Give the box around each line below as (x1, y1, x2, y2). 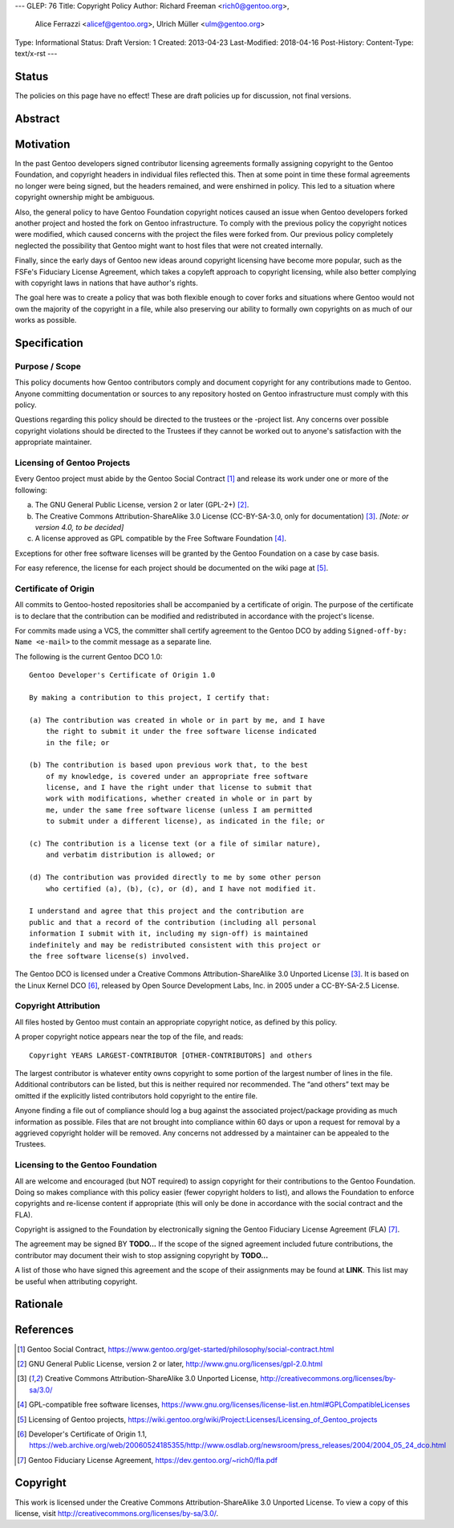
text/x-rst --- (14, 49, 58, 59)
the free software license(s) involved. (29, 951, 190, 960)
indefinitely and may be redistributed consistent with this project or (29, 940, 321, 949)
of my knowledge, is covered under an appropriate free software (45, 772, 309, 780)
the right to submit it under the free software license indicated (45, 727, 317, 736)
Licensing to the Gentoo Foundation (14, 1159, 157, 1171)
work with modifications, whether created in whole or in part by (45, 794, 313, 803)
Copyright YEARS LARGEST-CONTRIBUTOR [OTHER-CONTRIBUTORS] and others (29, 1050, 313, 1060)
